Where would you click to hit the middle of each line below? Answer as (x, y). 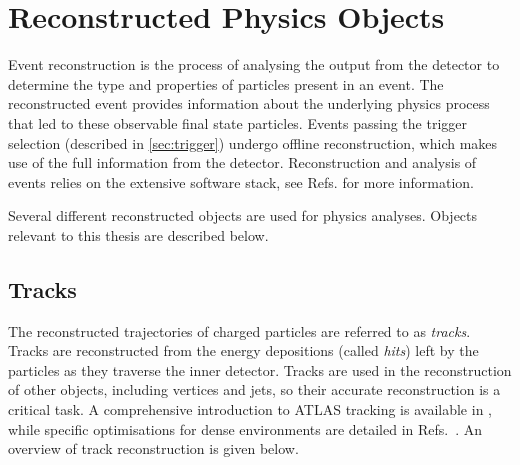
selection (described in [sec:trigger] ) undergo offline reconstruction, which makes (253, 142)
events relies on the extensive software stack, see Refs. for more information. (241, 181)
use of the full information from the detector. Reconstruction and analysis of (242, 162)
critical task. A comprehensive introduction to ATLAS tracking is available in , (250, 409)
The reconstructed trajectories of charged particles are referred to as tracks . (239, 330)
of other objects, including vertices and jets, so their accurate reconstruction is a (254, 389)
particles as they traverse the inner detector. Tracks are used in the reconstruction (260, 369)
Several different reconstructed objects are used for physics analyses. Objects (243, 215)
